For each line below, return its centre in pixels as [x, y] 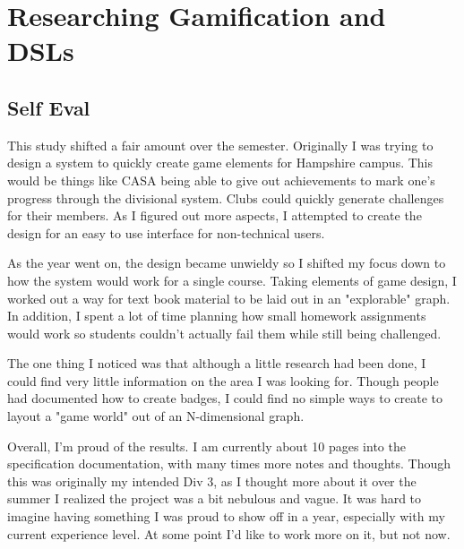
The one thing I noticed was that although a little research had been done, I [217, 363]
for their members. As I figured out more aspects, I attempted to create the [215, 215]
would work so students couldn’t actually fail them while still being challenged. [224, 333]
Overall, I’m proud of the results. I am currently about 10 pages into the [206, 446]
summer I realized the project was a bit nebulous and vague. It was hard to [215, 498]
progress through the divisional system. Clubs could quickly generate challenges [226, 197]
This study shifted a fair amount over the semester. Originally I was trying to [220, 145]
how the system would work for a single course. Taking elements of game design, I [232, 280]
